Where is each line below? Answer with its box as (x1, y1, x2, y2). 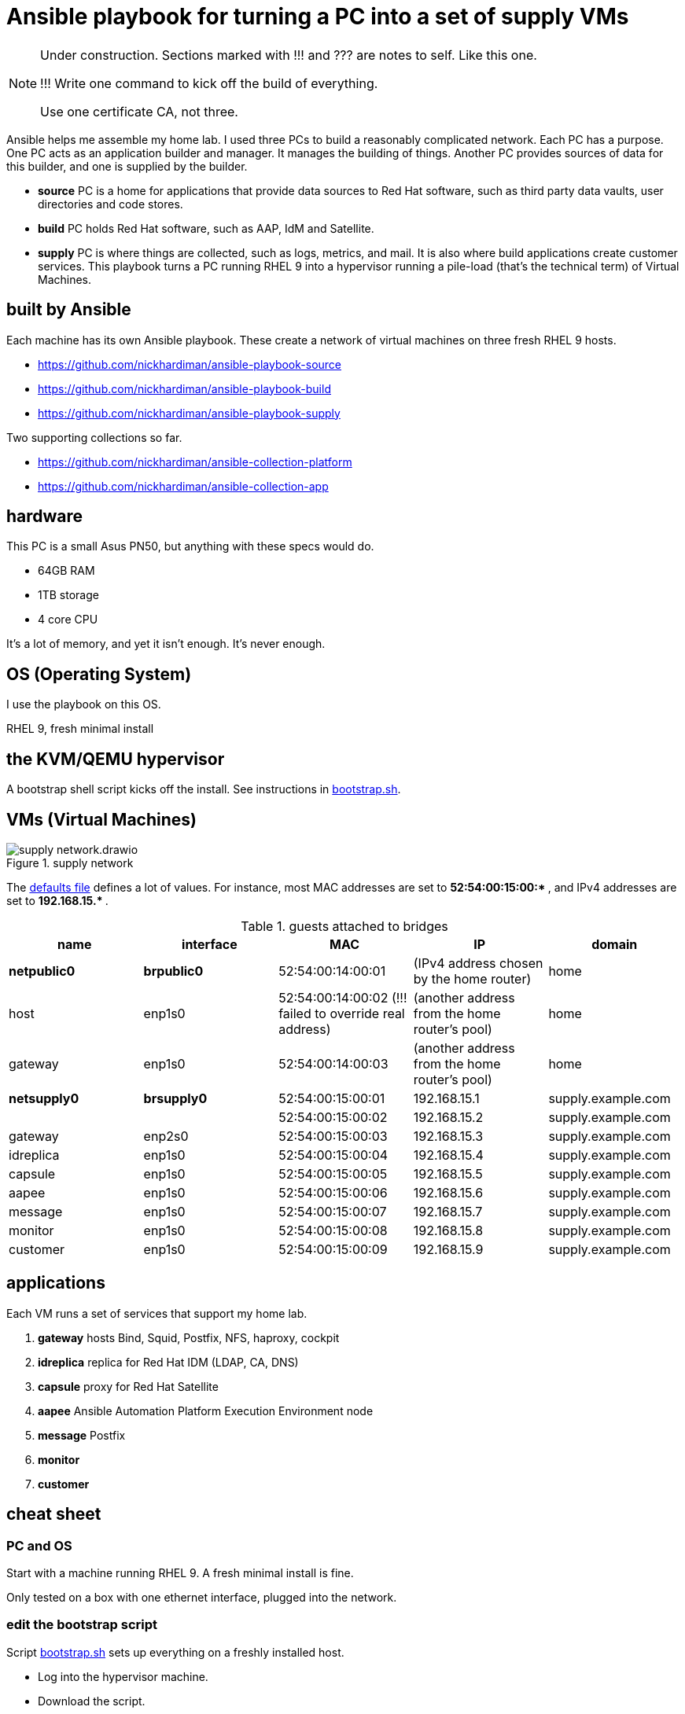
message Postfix (38, 1428, 126, 1442)
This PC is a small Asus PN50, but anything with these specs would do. (6, 539, 374, 554)
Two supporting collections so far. (6, 430, 182, 444)
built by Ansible (6, 300, 131, 320)
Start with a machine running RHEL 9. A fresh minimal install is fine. (6, 1566, 354, 1580)
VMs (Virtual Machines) (6, 809, 197, 829)
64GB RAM (38, 564, 95, 578)
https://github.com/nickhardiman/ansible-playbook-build (38, 381, 331, 395)
